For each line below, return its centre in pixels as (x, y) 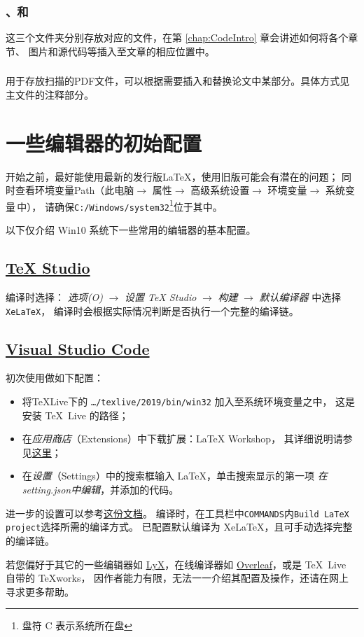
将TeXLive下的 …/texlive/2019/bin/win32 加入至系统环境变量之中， (177, 401)
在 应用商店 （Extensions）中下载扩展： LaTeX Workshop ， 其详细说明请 (182, 439)
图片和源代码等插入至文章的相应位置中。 (121, 51)
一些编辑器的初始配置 (104, 142)
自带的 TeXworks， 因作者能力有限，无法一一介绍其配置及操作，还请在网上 (177, 578)
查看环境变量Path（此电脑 (75, 190)
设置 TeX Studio (160, 296)
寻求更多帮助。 (40, 591)
